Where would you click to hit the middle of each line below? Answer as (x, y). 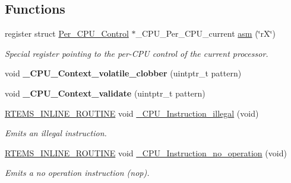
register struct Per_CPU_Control (67, 33)
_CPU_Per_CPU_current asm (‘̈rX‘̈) (205, 33)
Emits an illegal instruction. (56, 133)
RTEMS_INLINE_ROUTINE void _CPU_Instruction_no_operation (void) (146, 152)
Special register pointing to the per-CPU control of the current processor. (137, 53)
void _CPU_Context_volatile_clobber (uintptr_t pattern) (123, 73)
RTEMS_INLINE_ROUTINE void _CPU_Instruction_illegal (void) (132, 113)
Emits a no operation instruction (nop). (77, 173)
